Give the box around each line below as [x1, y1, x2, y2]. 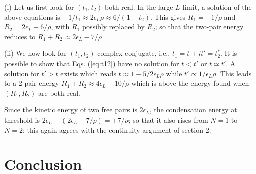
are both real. [38, 87, 80, 98]
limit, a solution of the [182, 2, 252, 12]
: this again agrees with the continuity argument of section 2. [22, 124, 211, 135]
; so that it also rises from [128, 114, 208, 125]
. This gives [150, 11, 186, 22]
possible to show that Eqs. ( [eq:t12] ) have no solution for [4, 57, 179, 68]
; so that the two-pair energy [155, 21, 244, 32]
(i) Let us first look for [4, 2, 74, 12]
